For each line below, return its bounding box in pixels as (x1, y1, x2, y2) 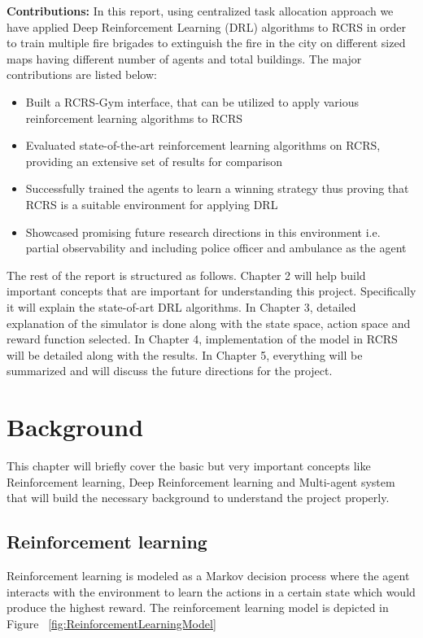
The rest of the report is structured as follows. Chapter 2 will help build (7, 266, 366, 283)
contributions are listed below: (7, 66, 157, 83)
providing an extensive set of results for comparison (25, 152, 282, 169)
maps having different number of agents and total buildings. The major (7, 50, 362, 67)
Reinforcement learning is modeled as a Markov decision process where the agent (7, 566, 410, 583)
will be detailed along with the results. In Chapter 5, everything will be (7, 346, 363, 363)
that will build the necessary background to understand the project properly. (7, 489, 390, 506)
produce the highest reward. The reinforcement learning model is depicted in (7, 599, 389, 616)
